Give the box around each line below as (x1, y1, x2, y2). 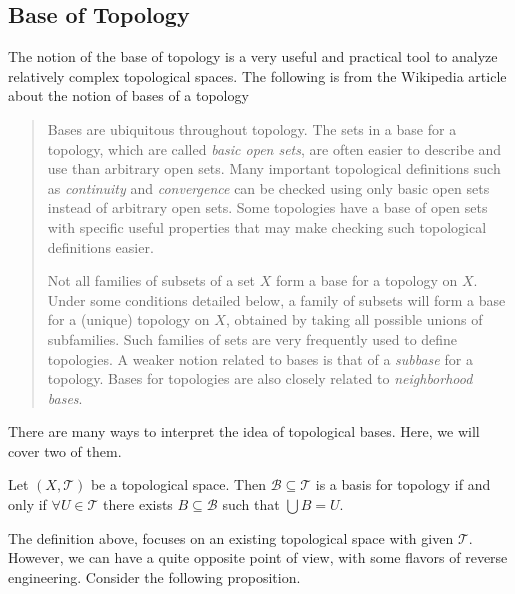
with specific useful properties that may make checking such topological (47, 216, 487, 237)
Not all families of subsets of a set (47, 270, 256, 291)
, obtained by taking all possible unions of (225, 309, 483, 330)
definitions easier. (47, 236, 154, 257)
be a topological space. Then (90, 474, 266, 495)
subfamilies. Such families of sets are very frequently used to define (47, 328, 458, 349)
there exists (103, 494, 173, 515)
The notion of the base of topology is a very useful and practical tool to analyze (8, 46, 498, 67)
